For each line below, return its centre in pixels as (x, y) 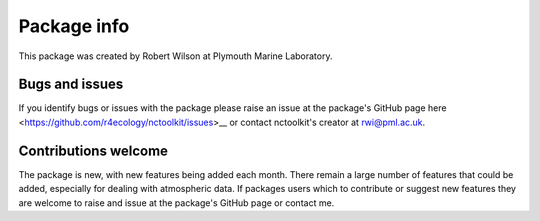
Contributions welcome (93, 150)
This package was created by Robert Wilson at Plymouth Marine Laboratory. (175, 56)
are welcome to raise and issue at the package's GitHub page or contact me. (176, 202)
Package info (74, 26)
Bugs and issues (71, 84)
